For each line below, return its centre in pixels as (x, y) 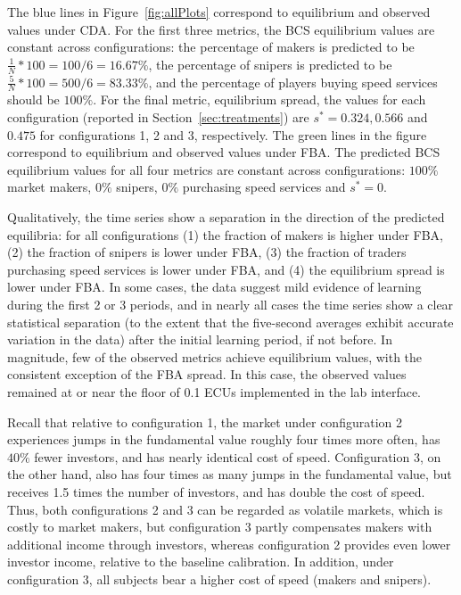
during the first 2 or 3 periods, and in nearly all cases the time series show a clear (230, 304)
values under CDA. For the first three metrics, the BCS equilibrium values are (221, 29)
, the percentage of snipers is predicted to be (270, 64)
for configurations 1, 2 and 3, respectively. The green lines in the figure (233, 134)
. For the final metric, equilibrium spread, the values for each (259, 99)
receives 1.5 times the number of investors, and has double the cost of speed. (216, 491)
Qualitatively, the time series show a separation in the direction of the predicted (226, 217)
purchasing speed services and (264, 187)
